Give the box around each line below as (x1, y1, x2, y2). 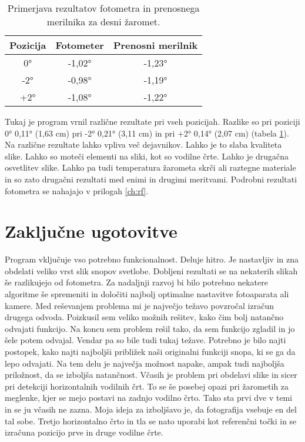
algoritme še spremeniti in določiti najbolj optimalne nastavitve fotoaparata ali (5, 288, 289, 300)
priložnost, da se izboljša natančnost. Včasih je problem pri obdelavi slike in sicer (5, 368, 297, 381)
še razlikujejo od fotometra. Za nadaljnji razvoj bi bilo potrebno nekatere (5, 276, 268, 288)
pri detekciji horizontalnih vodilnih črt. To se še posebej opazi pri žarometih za (5, 380, 289, 392)
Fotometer (55, 38, 104, 52)
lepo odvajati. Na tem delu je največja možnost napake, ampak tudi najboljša (5, 357, 284, 369)
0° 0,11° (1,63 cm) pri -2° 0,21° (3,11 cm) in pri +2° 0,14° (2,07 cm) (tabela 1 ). (5, 127, 289, 139)
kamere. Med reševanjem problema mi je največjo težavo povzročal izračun (5, 299, 274, 311)
